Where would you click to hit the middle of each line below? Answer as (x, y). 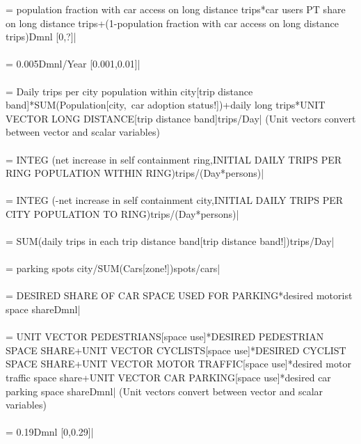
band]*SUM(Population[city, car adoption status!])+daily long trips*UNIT (166, 105)
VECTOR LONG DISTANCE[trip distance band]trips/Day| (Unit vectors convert (181, 118)
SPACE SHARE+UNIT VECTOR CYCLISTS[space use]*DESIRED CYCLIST (176, 350)
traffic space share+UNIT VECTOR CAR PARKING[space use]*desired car (168, 378)
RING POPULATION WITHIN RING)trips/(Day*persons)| (135, 173)
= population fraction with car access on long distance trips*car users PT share (176, 9)
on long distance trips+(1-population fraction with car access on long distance (172, 23)
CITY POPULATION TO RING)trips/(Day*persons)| (122, 213)
